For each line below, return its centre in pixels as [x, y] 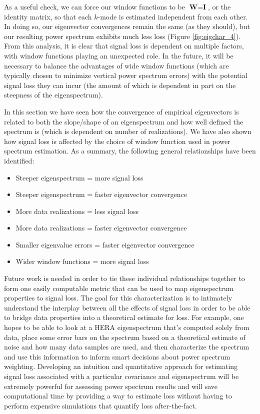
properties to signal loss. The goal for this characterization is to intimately [118, 298]
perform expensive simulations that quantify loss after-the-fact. [100, 405]
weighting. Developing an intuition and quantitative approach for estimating [121, 366]
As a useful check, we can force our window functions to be [94, 6]
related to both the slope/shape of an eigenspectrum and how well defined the [124, 121]
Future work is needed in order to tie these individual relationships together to [124, 278]
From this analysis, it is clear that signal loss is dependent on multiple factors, [124, 46]
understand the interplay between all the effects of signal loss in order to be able [127, 307]
